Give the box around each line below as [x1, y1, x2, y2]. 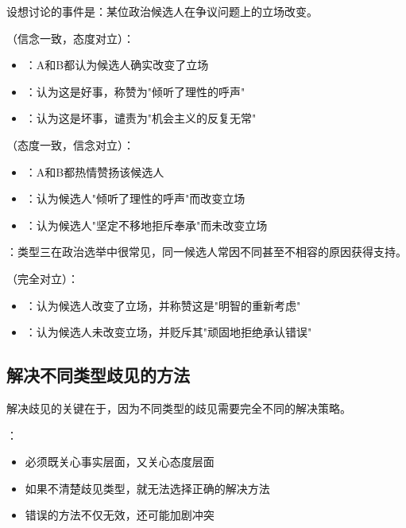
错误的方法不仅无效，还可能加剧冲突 [25, 507, 215, 523]
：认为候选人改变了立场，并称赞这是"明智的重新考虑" [25, 297, 301, 313]
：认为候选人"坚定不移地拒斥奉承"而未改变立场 [25, 216, 268, 233]
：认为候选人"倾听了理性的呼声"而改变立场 [25, 190, 246, 207]
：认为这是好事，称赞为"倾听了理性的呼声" [25, 83, 246, 99]
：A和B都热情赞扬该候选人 [25, 163, 164, 180]
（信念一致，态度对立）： [6, 29, 134, 46]
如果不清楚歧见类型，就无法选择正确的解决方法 [25, 479, 270, 496]
